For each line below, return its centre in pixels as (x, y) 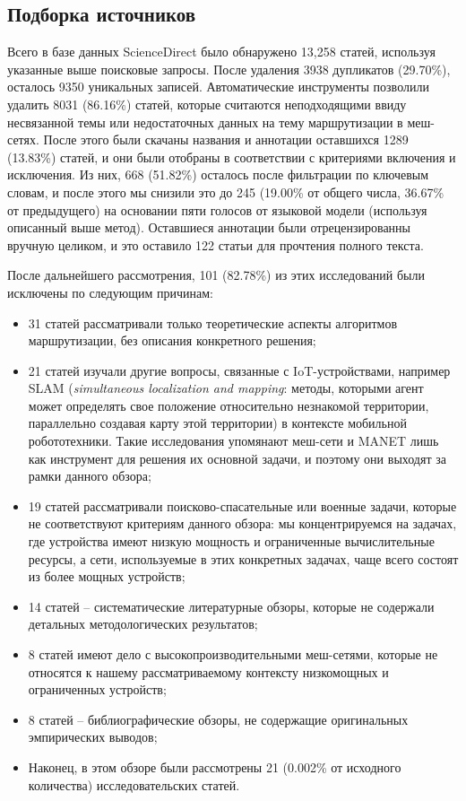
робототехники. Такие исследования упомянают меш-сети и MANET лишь (233, 441)
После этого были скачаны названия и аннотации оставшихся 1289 (226, 139)
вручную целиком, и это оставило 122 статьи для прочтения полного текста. (216, 244)
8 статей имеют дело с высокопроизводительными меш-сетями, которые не (233, 654)
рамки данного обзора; (90, 476)
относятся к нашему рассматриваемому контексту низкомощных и (208, 671)
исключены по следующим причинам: (110, 292)
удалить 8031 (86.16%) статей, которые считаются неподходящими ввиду (207, 104)
